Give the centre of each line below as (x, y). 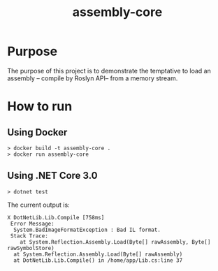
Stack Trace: (29, 236)
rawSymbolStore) (31, 248)
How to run (40, 107)
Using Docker (37, 132)
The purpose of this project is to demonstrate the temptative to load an (109, 71)
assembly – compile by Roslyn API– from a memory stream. (93, 78)
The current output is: (38, 205)
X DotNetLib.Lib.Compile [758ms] (56, 217)
